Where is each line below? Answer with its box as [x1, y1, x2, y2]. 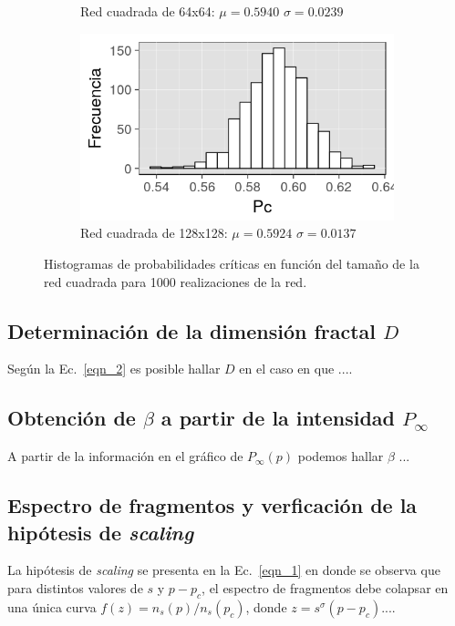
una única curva [7, 597, 97, 616]
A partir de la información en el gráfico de [7, 446, 243, 466]
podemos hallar [297, 446, 384, 466]
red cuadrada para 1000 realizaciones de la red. [44, 272, 307, 291]
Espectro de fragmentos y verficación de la [7, 491, 418, 519]
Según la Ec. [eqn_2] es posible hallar [7, 359, 221, 378]
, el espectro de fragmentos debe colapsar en [202, 579, 449, 598]
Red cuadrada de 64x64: [80, 2, 215, 20]
